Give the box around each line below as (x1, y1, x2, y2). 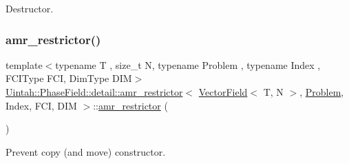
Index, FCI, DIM (6, 98, 77, 112)
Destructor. (6, 1, 54, 15)
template (6, 57, 43, 72)
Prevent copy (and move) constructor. (6, 144, 166, 158)
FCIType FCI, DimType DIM (6, 71, 132, 85)
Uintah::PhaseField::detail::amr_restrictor (6, 85, 183, 99)
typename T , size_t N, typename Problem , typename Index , (55, 57, 321, 72)
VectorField (198, 85, 248, 99)
